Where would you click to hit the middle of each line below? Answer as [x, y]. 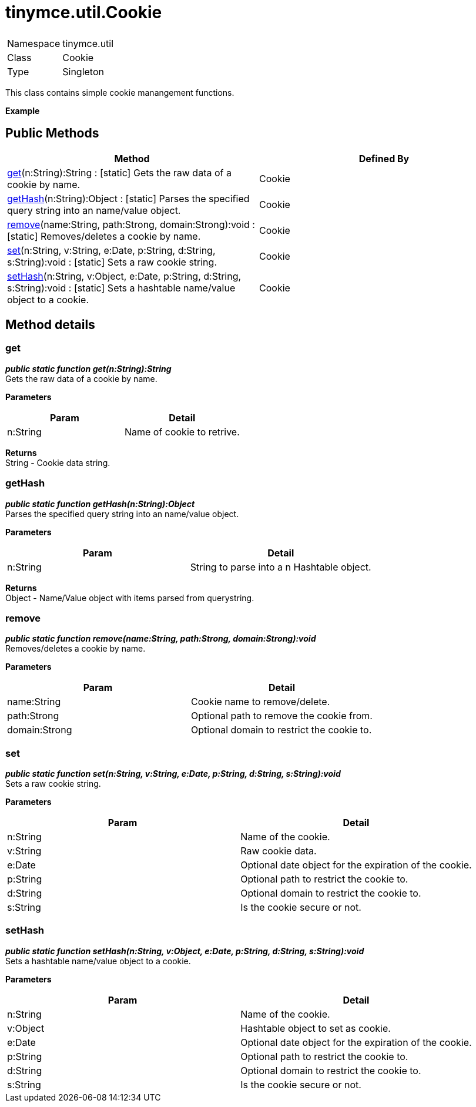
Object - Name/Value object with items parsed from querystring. [130, 598]
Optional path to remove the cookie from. [281, 716]
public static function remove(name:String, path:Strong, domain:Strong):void [161, 639]
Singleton [83, 71]
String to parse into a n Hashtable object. [281, 567]
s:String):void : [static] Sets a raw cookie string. [112, 262]
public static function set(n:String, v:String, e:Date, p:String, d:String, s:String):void [173, 774]
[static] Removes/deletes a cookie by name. [104, 236]
